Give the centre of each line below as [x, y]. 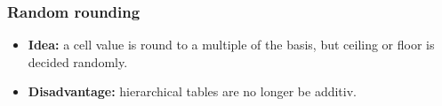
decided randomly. [78, 61]
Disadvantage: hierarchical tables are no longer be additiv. [192, 91]
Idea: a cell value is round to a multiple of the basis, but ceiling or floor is [231, 45]
